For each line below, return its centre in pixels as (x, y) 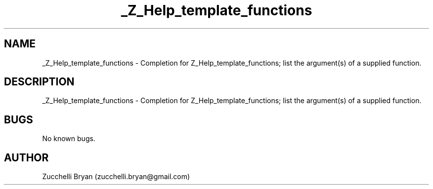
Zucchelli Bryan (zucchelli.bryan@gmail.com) (116, 177)
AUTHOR (26, 157)
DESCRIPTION (39, 82)
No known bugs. (69, 139)
